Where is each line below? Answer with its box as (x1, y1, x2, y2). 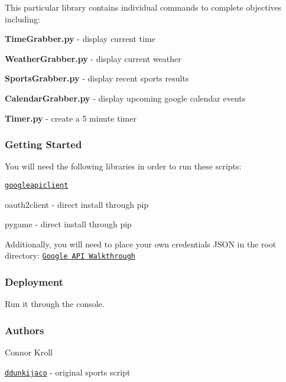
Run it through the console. (5, 298, 105, 310)
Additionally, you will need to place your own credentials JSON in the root (5, 237, 277, 250)
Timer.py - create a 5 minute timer (5, 112, 136, 124)
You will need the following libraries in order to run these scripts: (5, 160, 242, 172)
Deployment (5, 274, 64, 289)
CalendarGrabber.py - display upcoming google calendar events (5, 92, 246, 104)
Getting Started (5, 137, 82, 152)
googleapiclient (5, 181, 69, 190)
